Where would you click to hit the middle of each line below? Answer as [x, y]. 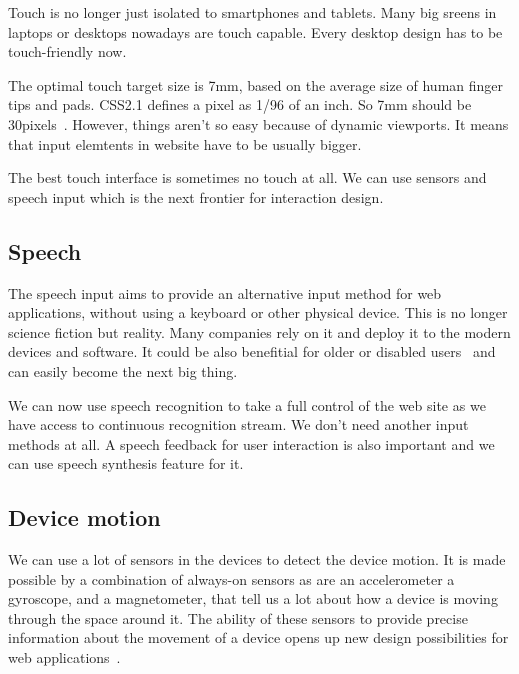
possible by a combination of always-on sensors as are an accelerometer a [231, 578]
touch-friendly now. [67, 51]
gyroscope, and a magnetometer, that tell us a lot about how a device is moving [253, 598]
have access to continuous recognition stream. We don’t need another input [238, 424]
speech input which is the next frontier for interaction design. [196, 196]
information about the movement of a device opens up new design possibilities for [258, 637]
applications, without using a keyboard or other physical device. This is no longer [258, 312]
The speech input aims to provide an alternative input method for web [225, 292]
